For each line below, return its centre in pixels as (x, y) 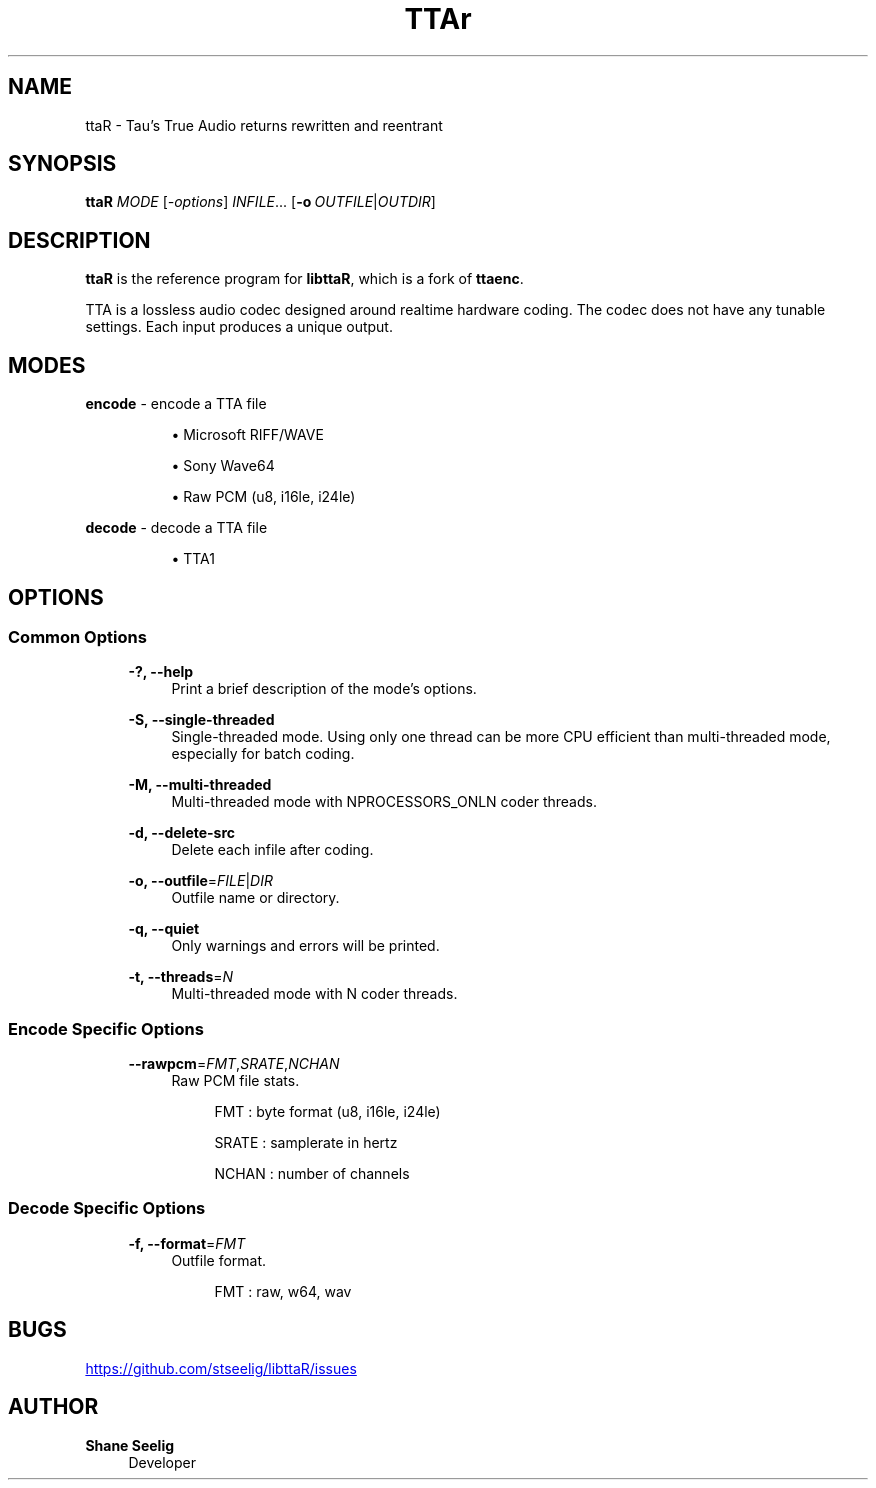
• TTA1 (193, 559)
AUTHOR (53, 1407)
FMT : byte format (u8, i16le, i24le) (327, 1112)
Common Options (77, 636)
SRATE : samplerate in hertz (306, 1143)
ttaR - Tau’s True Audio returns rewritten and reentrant (264, 125)
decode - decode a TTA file (176, 528)
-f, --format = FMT (187, 1243)
